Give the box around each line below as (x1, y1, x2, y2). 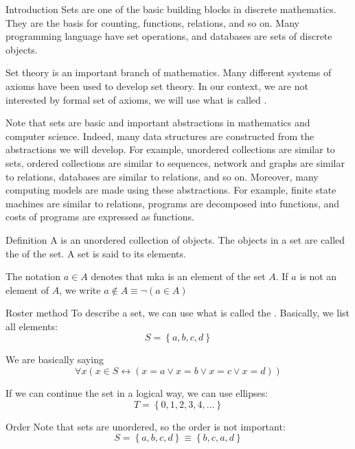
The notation (5, 269, 61, 284)
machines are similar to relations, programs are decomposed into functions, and (5, 196, 340, 210)
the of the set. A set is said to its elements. (5, 246, 186, 260)
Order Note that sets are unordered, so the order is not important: (5, 419, 286, 433)
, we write (59, 282, 101, 297)
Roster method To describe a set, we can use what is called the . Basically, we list (5, 306, 350, 320)
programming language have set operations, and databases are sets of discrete (5, 29, 332, 43)
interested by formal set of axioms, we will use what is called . (5, 92, 267, 106)
